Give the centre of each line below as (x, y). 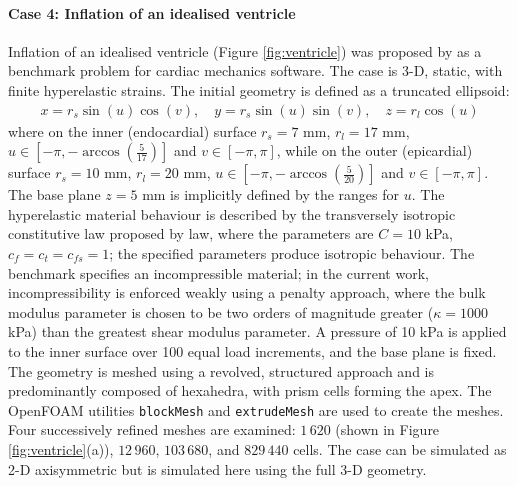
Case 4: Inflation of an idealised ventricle (152, 12)
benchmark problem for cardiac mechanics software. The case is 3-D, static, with (255, 70)
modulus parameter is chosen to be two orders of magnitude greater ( (221, 311)
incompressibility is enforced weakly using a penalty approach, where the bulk (247, 292)
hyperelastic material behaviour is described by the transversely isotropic (232, 213)
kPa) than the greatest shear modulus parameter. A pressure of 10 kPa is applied (257, 331)
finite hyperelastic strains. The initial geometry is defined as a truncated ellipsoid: (259, 89)
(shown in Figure (387, 429)
